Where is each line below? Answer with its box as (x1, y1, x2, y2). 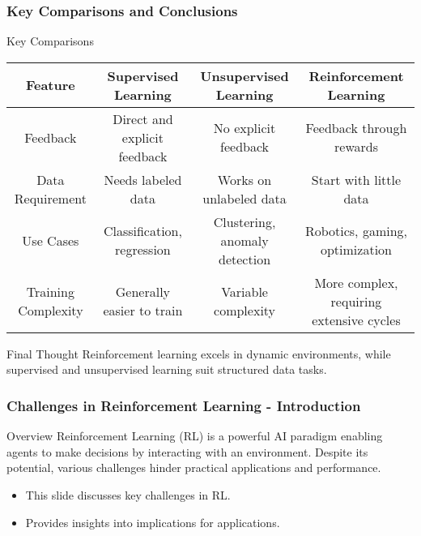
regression (115, 240, 171, 259)
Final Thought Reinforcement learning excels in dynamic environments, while (6, 345, 391, 362)
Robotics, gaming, (304, 221, 408, 241)
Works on (217, 169, 272, 189)
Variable (221, 282, 268, 302)
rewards (334, 137, 378, 157)
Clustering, (213, 212, 276, 231)
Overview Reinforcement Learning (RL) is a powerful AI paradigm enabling (6, 427, 383, 444)
